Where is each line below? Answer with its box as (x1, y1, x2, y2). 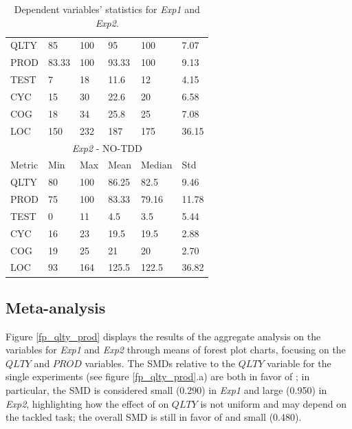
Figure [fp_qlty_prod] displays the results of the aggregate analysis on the (5, 329, 321, 343)
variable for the (267, 355, 331, 370)
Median (141, 157, 173, 172)
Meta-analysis (5, 296, 106, 318)
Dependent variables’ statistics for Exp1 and (14, 2, 200, 16)
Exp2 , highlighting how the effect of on (5, 396, 169, 410)
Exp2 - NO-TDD (71, 140, 142, 155)
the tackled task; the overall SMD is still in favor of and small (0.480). (5, 410, 302, 424)
